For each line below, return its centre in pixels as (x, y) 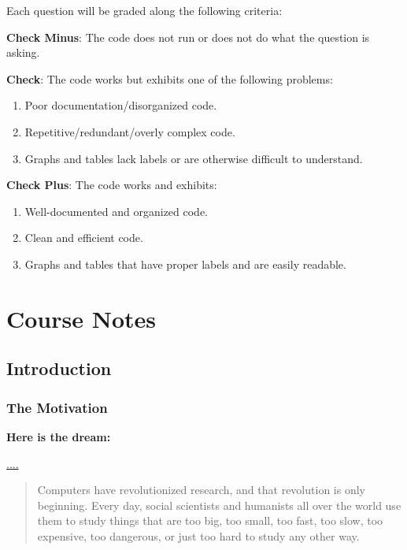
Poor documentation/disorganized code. (121, 105)
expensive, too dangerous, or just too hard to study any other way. (198, 535)
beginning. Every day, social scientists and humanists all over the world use (219, 505)
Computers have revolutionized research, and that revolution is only (201, 490)
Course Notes (81, 318)
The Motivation (57, 407)
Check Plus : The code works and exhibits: (112, 185)
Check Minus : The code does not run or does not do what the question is (188, 37)
